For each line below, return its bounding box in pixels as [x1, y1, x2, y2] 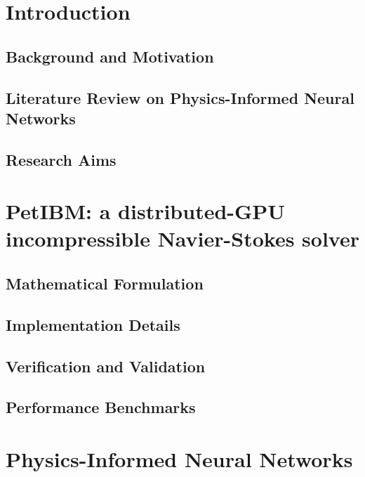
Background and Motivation [6, 45, 214, 67]
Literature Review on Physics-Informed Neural [6, 86, 354, 108]
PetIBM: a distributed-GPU [6, 197, 286, 226]
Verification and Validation [6, 355, 206, 377]
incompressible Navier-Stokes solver [6, 224, 359, 253]
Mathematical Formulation [6, 273, 204, 294]
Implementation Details [6, 313, 180, 335]
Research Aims [6, 148, 117, 170]
